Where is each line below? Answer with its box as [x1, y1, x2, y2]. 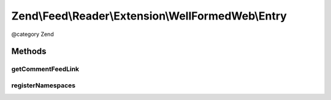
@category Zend [11, 30, 55, 38]
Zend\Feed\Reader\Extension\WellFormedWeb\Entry [11, 9, 287, 23]
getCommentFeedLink [11, 65, 80, 73]
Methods [11, 46, 47, 57]
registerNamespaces [11, 81, 76, 90]
